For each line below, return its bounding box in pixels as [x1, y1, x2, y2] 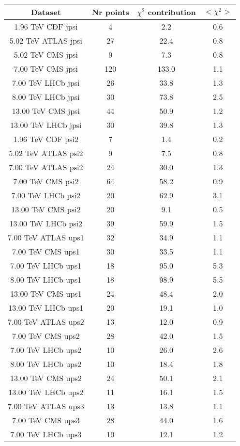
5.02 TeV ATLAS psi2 [9, 147, 83, 159]
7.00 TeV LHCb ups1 [10, 260, 82, 271]
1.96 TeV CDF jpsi [14, 21, 78, 32]
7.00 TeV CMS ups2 [12, 330, 80, 341]
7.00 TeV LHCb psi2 [11, 190, 81, 201]
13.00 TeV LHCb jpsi [10, 119, 82, 130]
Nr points [91, 6, 129, 17]
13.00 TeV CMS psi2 [11, 204, 81, 215]
